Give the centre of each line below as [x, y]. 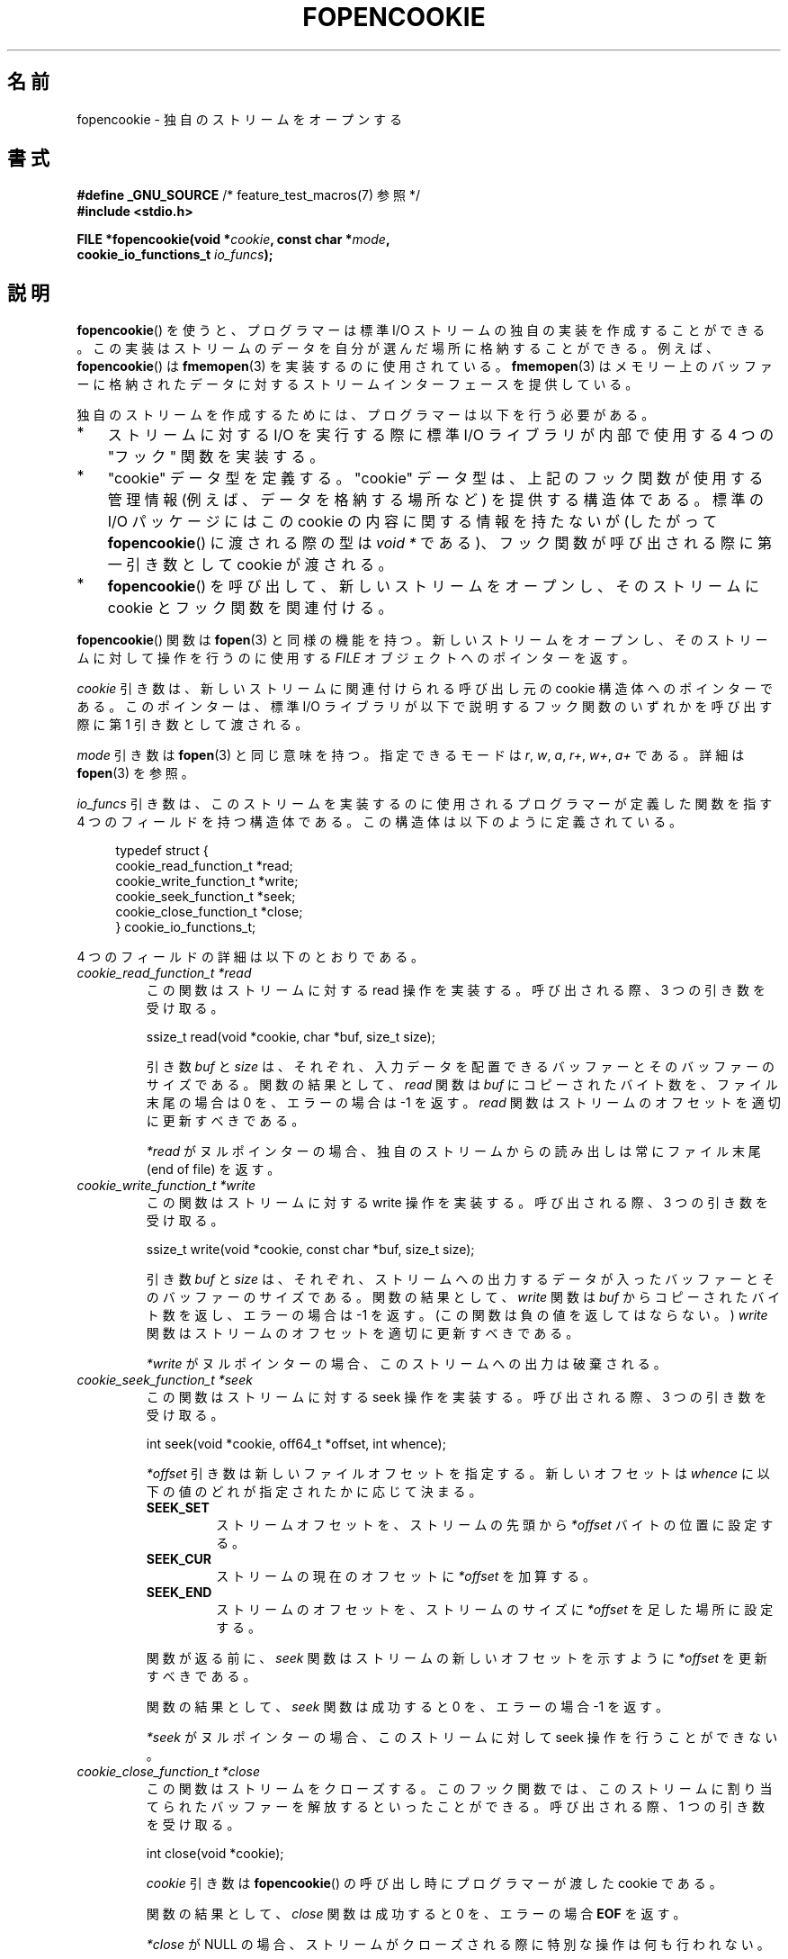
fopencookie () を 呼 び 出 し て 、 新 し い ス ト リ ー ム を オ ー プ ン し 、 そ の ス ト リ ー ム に [434, 587]
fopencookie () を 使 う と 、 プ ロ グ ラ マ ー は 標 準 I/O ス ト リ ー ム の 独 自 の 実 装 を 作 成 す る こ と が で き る [421, 330]
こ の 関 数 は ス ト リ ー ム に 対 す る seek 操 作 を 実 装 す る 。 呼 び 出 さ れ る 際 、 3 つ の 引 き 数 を [457, 1397]
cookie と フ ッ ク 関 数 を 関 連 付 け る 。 [250, 608]
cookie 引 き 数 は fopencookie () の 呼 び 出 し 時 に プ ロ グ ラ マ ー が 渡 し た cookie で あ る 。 [434, 1883]
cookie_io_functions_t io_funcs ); [175, 255]
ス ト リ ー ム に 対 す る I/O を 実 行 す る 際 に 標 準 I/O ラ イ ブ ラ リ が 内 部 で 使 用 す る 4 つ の [441, 435]
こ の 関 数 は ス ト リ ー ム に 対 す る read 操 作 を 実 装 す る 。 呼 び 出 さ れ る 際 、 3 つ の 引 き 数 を [456, 990]
